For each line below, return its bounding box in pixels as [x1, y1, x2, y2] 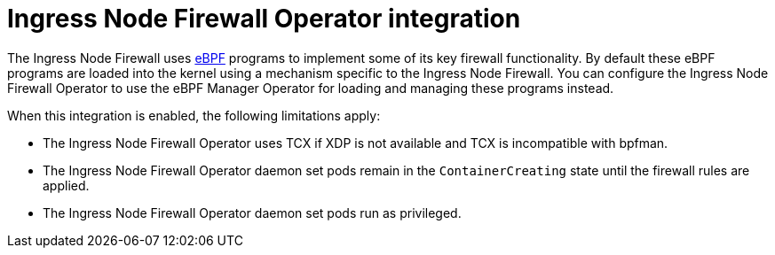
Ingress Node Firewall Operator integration [7, 4, 521, 34]
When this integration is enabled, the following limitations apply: [7, 107, 381, 123]
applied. [43, 177, 90, 193]
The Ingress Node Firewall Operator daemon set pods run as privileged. [43, 205, 462, 220]
